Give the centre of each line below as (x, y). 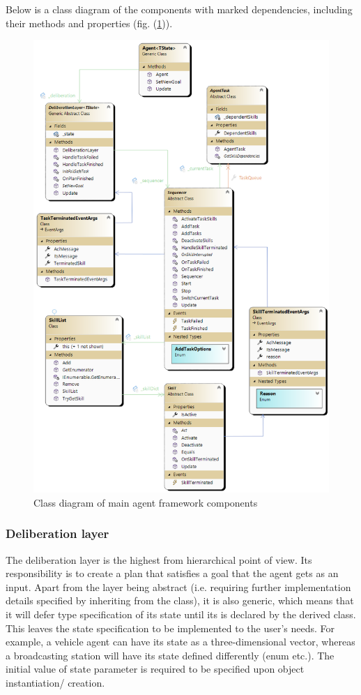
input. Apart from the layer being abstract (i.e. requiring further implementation (178, 586)
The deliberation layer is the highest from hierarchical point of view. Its (159, 559)
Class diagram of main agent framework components (146, 502)
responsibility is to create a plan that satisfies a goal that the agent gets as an (172, 573)
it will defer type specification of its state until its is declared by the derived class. (181, 614)
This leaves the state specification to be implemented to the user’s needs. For (170, 628)
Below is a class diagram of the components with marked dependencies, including (179, 9)
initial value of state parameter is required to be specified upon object (155, 669)
